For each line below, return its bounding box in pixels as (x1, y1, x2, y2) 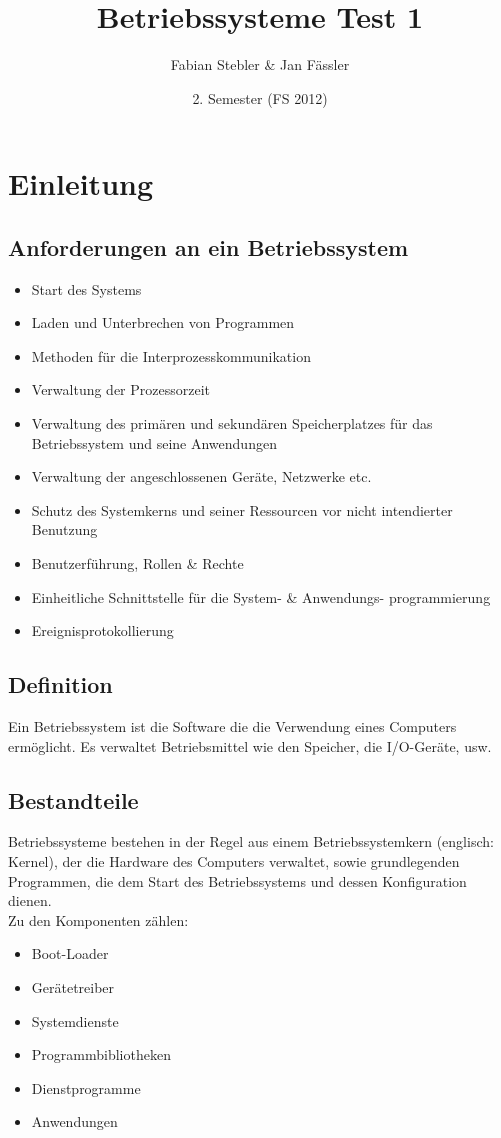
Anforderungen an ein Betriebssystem (8, 231, 409, 262)
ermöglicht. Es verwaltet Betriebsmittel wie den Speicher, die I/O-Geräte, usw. (8, 735, 492, 756)
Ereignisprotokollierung (31, 620, 174, 641)
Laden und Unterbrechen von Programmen (31, 312, 295, 333)
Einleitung (8, 163, 154, 204)
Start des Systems (31, 278, 142, 299)
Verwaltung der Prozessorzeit (31, 379, 211, 400)
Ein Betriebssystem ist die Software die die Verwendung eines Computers (8, 716, 457, 737)
